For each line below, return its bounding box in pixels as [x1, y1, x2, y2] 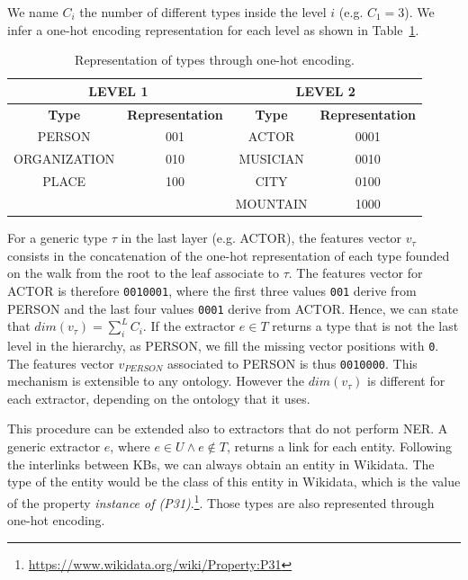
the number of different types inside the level [79, 3, 327, 21]
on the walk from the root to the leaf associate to [7, 263, 279, 282]
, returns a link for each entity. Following [226, 437, 453, 456]
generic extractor [7, 437, 101, 456]
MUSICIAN [238, 149, 304, 168]
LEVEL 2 [295, 81, 355, 100]
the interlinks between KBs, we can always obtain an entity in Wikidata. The [7, 454, 435, 473]
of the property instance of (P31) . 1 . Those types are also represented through [7, 490, 435, 512]
